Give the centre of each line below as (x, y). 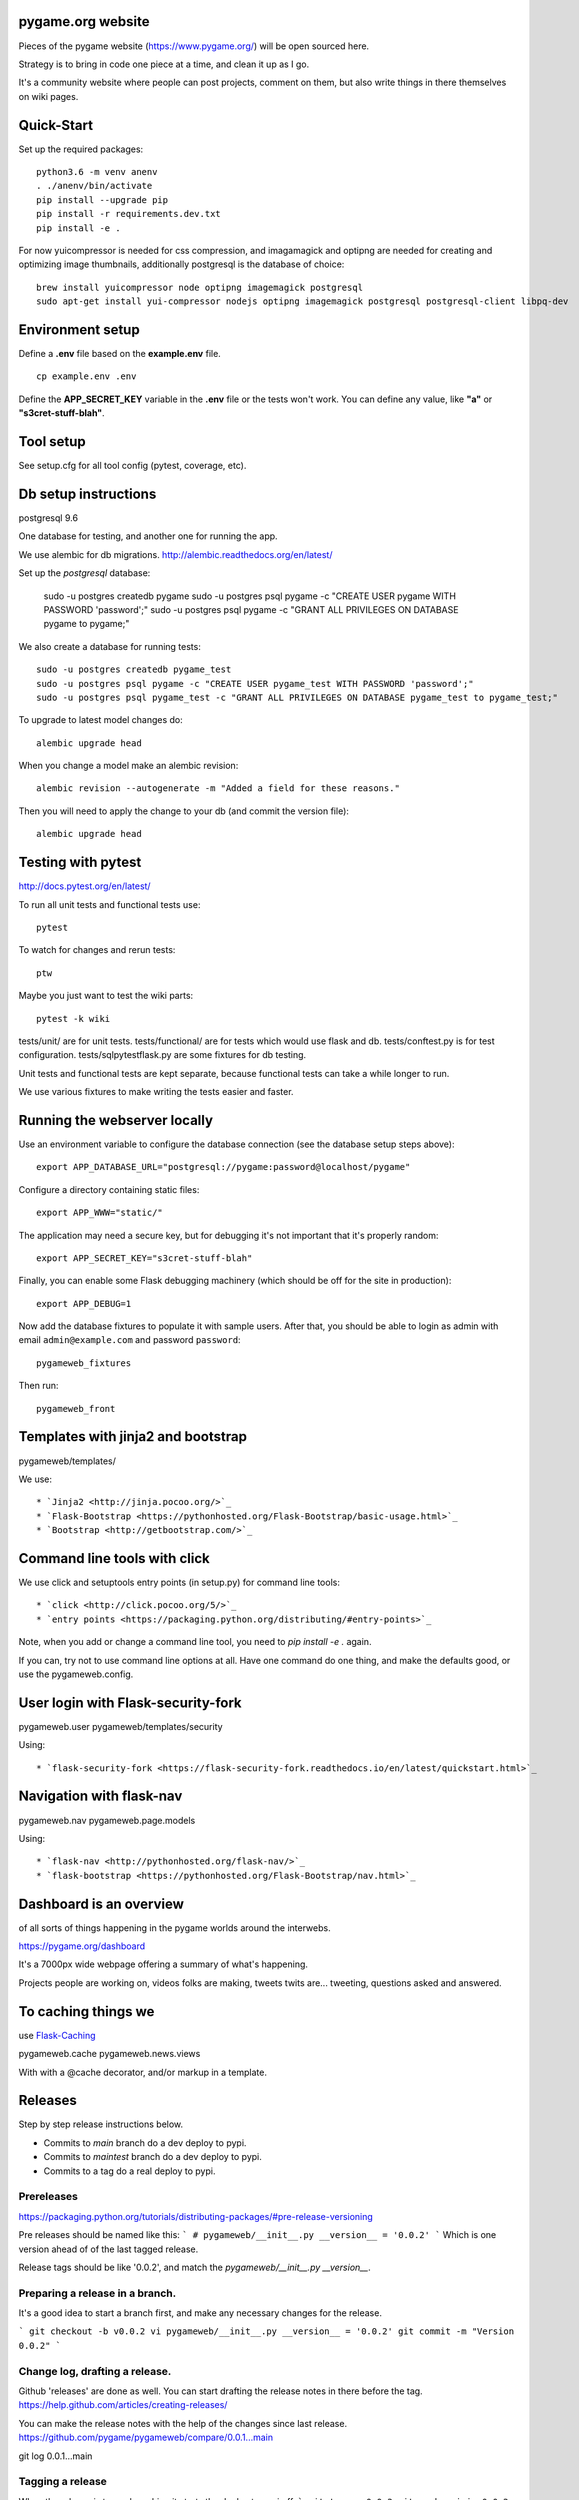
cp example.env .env (86, 376)
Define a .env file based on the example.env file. (120, 354)
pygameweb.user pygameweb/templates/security (121, 1726)
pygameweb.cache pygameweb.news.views (109, 2054)
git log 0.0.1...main (55, 2456)
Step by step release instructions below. (101, 2124)
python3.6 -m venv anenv (97, 171)
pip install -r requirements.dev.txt (129, 214)
